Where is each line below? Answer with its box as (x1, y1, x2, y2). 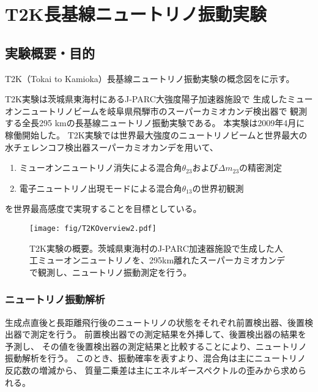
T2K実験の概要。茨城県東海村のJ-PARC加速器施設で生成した (29, 241, 275, 254)
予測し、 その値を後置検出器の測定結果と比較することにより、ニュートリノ (5, 339, 307, 352)
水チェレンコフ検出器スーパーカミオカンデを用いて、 (5, 140, 218, 153)
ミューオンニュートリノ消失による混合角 (19, 161, 182, 174)
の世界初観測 (192, 181, 244, 194)
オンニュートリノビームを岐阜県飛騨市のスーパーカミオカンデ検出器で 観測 (5, 104, 308, 117)
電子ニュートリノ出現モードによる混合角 (19, 181, 182, 194)
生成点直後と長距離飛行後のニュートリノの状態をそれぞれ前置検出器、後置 (5, 315, 305, 328)
